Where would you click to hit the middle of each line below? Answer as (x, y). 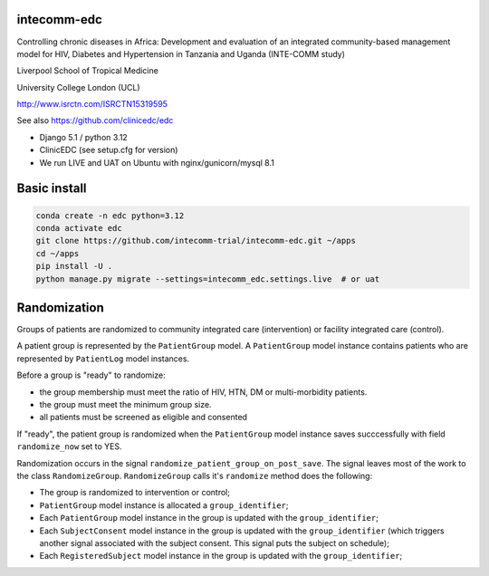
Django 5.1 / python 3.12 (84, 137)
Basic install (52, 189)
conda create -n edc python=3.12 (110, 216)
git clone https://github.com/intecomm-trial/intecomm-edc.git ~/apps (196, 241)
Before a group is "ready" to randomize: (91, 375)
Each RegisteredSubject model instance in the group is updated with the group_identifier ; (221, 556)
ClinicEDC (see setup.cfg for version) (109, 150)
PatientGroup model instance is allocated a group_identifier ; (164, 505)
